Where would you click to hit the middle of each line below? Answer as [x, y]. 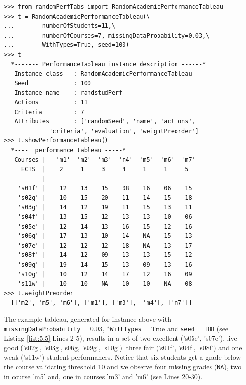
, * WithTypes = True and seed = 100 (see [165, 328]
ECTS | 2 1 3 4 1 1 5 [105, 169]
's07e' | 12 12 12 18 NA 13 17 [105, 245]
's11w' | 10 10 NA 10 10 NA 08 [105, 284]
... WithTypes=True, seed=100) [67, 45]
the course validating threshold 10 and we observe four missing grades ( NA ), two [123, 367]
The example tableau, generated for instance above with [88, 319]
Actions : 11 [51, 102]
